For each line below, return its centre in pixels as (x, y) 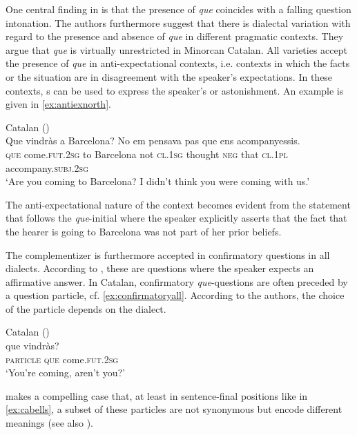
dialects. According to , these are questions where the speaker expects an (160, 268)
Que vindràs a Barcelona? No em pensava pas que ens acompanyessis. (153, 141)
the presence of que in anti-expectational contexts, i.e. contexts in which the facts (178, 63)
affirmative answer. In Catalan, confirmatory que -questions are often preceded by (177, 281)
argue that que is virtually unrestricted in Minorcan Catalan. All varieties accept (176, 49)
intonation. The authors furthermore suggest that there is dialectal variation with (178, 22)
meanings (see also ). (49, 423)
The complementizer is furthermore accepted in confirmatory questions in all (168, 254)
